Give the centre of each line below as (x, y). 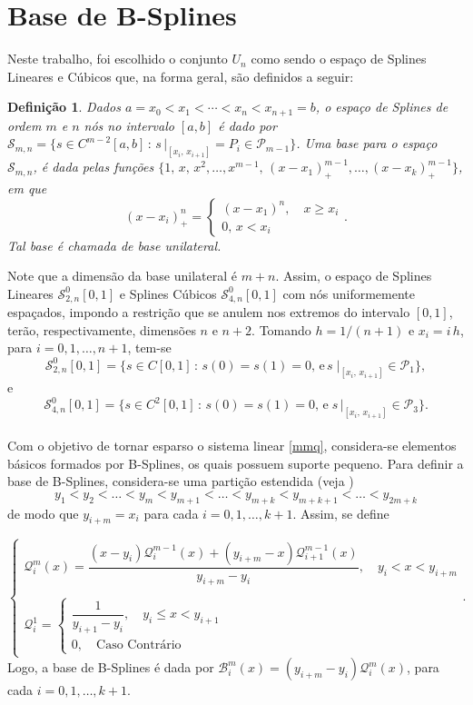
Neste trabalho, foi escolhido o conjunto (118, 59)
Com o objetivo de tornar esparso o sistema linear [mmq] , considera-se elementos (232, 445)
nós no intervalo (129, 125)
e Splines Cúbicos (168, 293)
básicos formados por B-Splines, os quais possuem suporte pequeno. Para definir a (236, 463)
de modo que (43, 513)
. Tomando (281, 329)
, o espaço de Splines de (382, 107)
